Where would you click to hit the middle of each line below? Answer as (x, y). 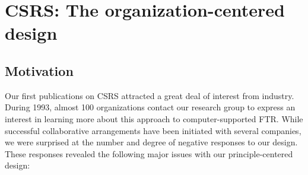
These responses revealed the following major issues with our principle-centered (149, 153)
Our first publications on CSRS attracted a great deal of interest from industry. (150, 95)
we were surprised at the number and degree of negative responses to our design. (151, 142)
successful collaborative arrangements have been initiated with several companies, (153, 130)
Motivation (39, 70)
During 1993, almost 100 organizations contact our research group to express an (150, 107)
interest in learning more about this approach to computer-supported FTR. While (154, 118)
